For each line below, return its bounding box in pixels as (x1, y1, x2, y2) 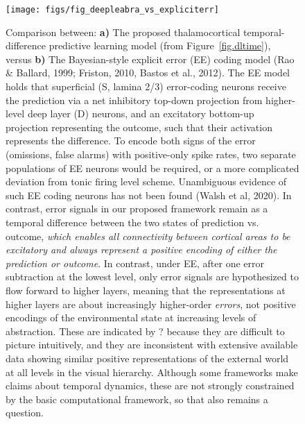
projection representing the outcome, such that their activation (6, 119, 272, 134)
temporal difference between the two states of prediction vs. (6, 214, 259, 229)
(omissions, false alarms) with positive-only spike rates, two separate (6, 147, 296, 161)
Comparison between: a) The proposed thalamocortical (6, 24, 241, 39)
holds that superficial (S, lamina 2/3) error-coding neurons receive (6, 79, 286, 94)
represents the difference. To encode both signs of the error (6, 133, 256, 148)
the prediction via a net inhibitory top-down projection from (6, 92, 263, 107)
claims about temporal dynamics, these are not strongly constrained (6, 378, 295, 393)
